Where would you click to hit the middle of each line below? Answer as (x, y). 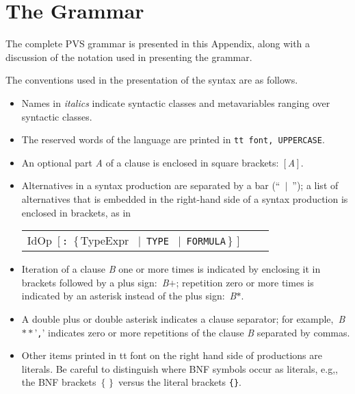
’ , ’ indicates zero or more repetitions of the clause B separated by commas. (192, 332)
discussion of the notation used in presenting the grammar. (129, 57)
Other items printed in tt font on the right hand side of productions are (172, 355)
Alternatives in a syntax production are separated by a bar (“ (151, 185)
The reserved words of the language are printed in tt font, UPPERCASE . (173, 139)
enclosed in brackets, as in (76, 212)
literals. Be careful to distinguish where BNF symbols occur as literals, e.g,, (180, 368)
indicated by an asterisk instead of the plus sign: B (129, 296)
